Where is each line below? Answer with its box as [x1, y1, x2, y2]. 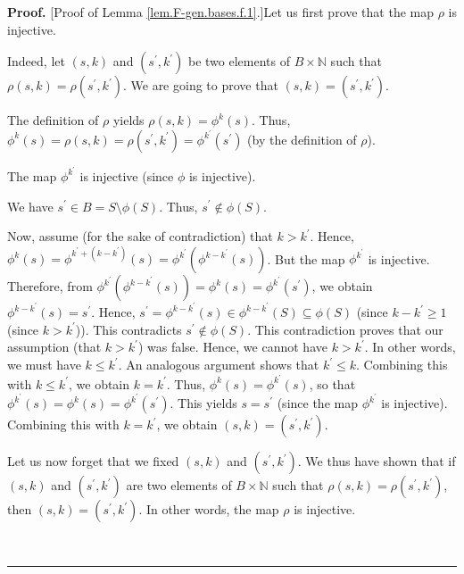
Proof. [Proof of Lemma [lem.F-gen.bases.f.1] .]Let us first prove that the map [7, 3, 435, 21]
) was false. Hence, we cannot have [137, 337, 327, 356]
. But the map [267, 249, 345, 268]
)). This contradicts [75, 320, 182, 338]
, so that [309, 374, 356, 393]
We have [7, 196, 54, 215]
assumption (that [7, 337, 102, 356]
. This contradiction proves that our [247, 320, 443, 338]
